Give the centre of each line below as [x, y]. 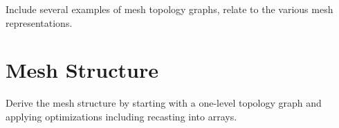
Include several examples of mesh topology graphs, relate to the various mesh [169, 9]
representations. [39, 22]
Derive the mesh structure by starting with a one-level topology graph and [164, 103]
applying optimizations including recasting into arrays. [121, 116]
